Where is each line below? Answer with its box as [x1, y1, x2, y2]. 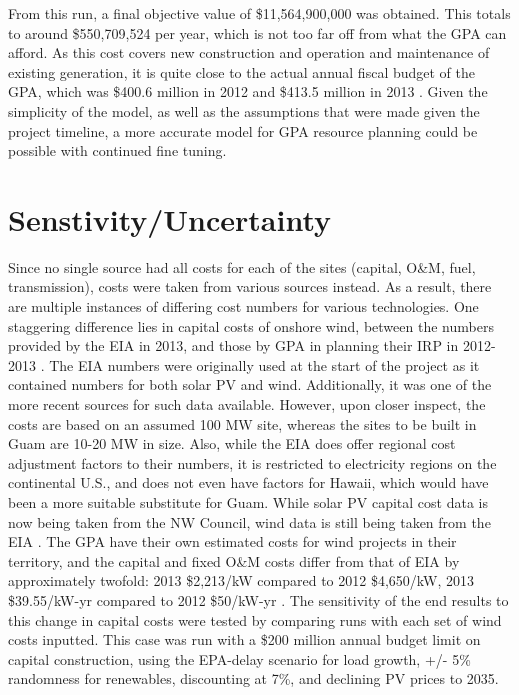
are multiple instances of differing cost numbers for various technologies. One [8, 296, 479, 317]
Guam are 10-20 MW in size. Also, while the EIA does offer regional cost [8, 433, 456, 454]
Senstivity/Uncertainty [8, 198, 332, 239]
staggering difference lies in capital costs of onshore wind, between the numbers [8, 315, 494, 336]
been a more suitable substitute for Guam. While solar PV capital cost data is [8, 492, 488, 512]
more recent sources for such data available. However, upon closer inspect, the [8, 394, 486, 415]
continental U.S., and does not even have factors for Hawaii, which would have [8, 472, 489, 493]
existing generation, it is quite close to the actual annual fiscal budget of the [8, 61, 476, 82]
